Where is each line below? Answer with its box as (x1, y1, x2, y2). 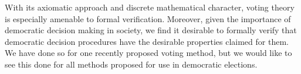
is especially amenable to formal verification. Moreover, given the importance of (5, 12, 291, 24)
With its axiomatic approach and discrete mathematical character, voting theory (5, 1, 295, 13)
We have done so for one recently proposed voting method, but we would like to (5, 47, 292, 59)
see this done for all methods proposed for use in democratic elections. (5, 58, 258, 70)
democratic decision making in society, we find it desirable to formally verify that (5, 24, 297, 36)
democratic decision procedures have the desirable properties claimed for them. (5, 35, 289, 47)
